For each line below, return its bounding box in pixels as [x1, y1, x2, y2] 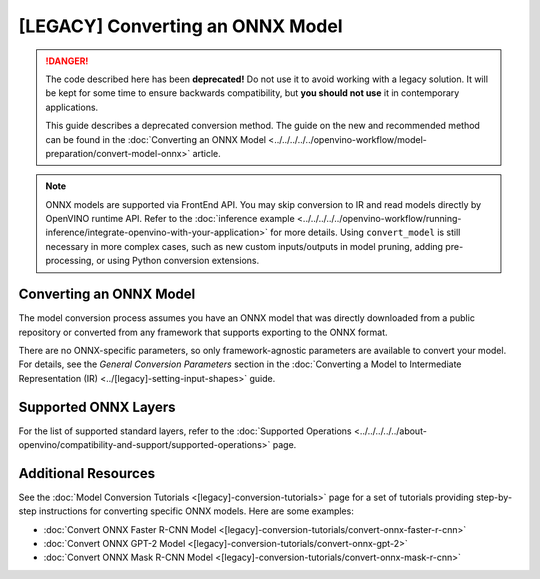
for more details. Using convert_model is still [270, 226, 461, 239]
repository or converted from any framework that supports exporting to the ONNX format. [18, 326, 389, 338]
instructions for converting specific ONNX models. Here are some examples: [38, 505, 354, 517]
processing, [45, 255, 95, 267]
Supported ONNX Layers [18, 398, 176, 415]
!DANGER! [45, 55, 89, 67]
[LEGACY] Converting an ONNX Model [18, 15, 344, 37]
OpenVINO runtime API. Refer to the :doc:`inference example [45, 213, 295, 225]
